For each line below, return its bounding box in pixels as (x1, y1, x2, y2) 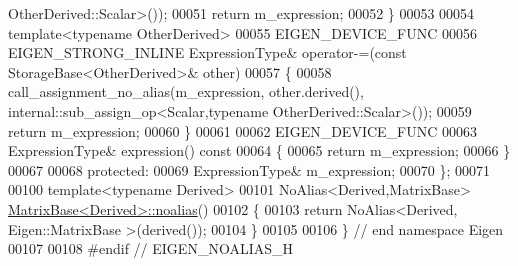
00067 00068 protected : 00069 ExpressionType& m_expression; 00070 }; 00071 (8, 159, 491, 180)
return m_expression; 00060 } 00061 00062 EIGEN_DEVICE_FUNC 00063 (8, 120, 477, 141)
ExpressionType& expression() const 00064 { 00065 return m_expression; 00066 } (8, 140, 511, 161)
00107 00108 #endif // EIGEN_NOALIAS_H (8, 238, 293, 259)
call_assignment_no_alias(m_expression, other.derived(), (8, 81, 364, 102)
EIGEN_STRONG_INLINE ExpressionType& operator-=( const (8, 42, 407, 63)
